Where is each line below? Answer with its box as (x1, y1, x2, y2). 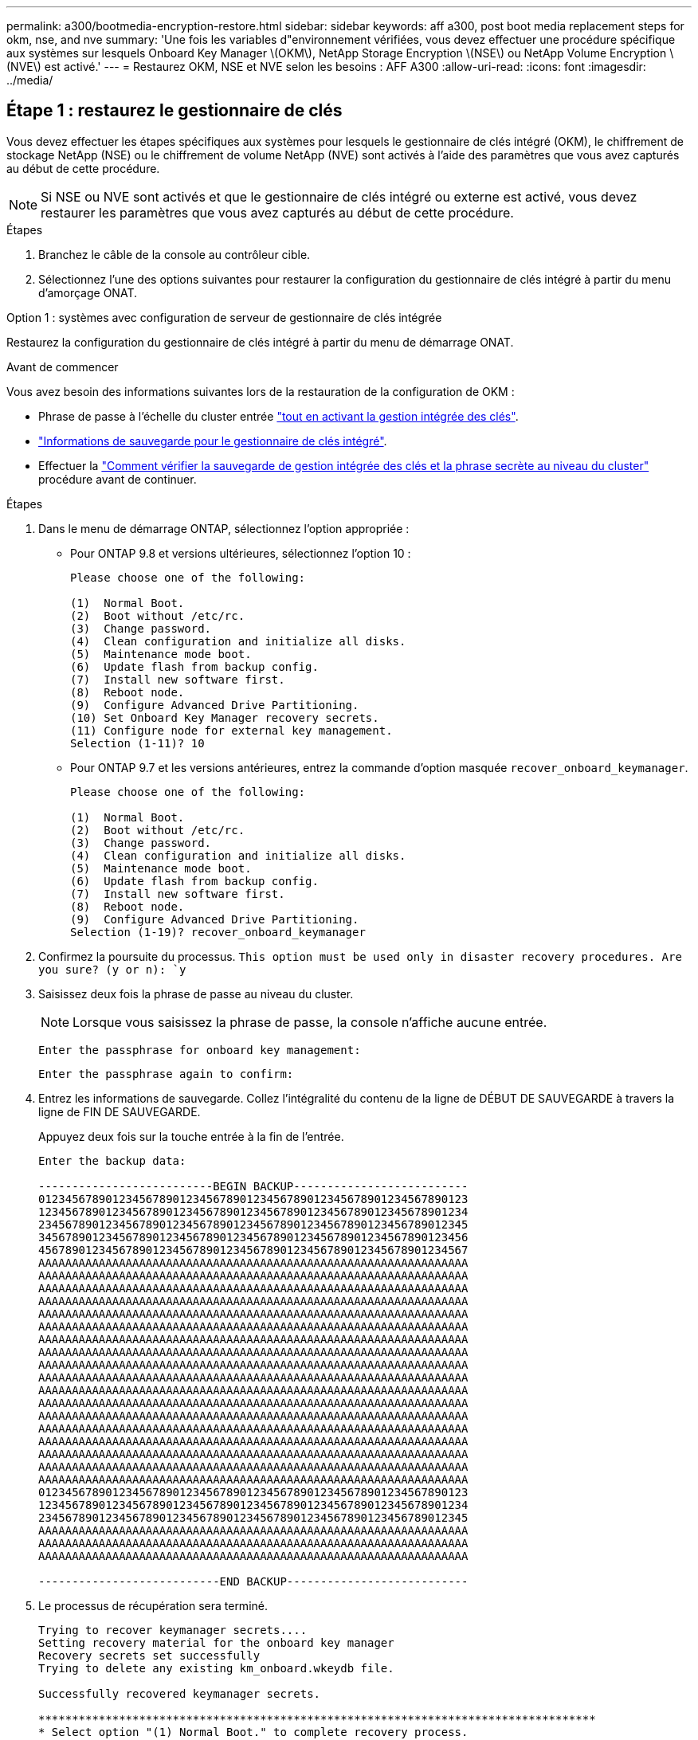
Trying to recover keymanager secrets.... (38, 1623, 308, 1636)
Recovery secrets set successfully (38, 1648, 261, 1662)
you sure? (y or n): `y (38, 962, 186, 976)
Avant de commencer (6, 359, 119, 374)
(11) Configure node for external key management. (70, 723, 393, 737)
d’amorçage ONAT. (38, 285, 137, 300)
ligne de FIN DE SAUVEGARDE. (38, 1104, 201, 1119)
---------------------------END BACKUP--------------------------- (38, 1574, 469, 1588)
